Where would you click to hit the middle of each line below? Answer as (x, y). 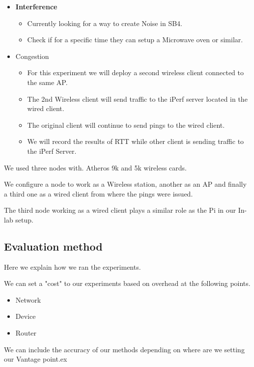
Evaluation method (53, 246)
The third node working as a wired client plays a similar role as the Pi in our (120, 210)
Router (26, 333)
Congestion (32, 56)
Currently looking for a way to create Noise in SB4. (105, 23)
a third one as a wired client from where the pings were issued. (99, 193)
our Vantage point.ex (36, 359)
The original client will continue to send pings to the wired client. (126, 125)
